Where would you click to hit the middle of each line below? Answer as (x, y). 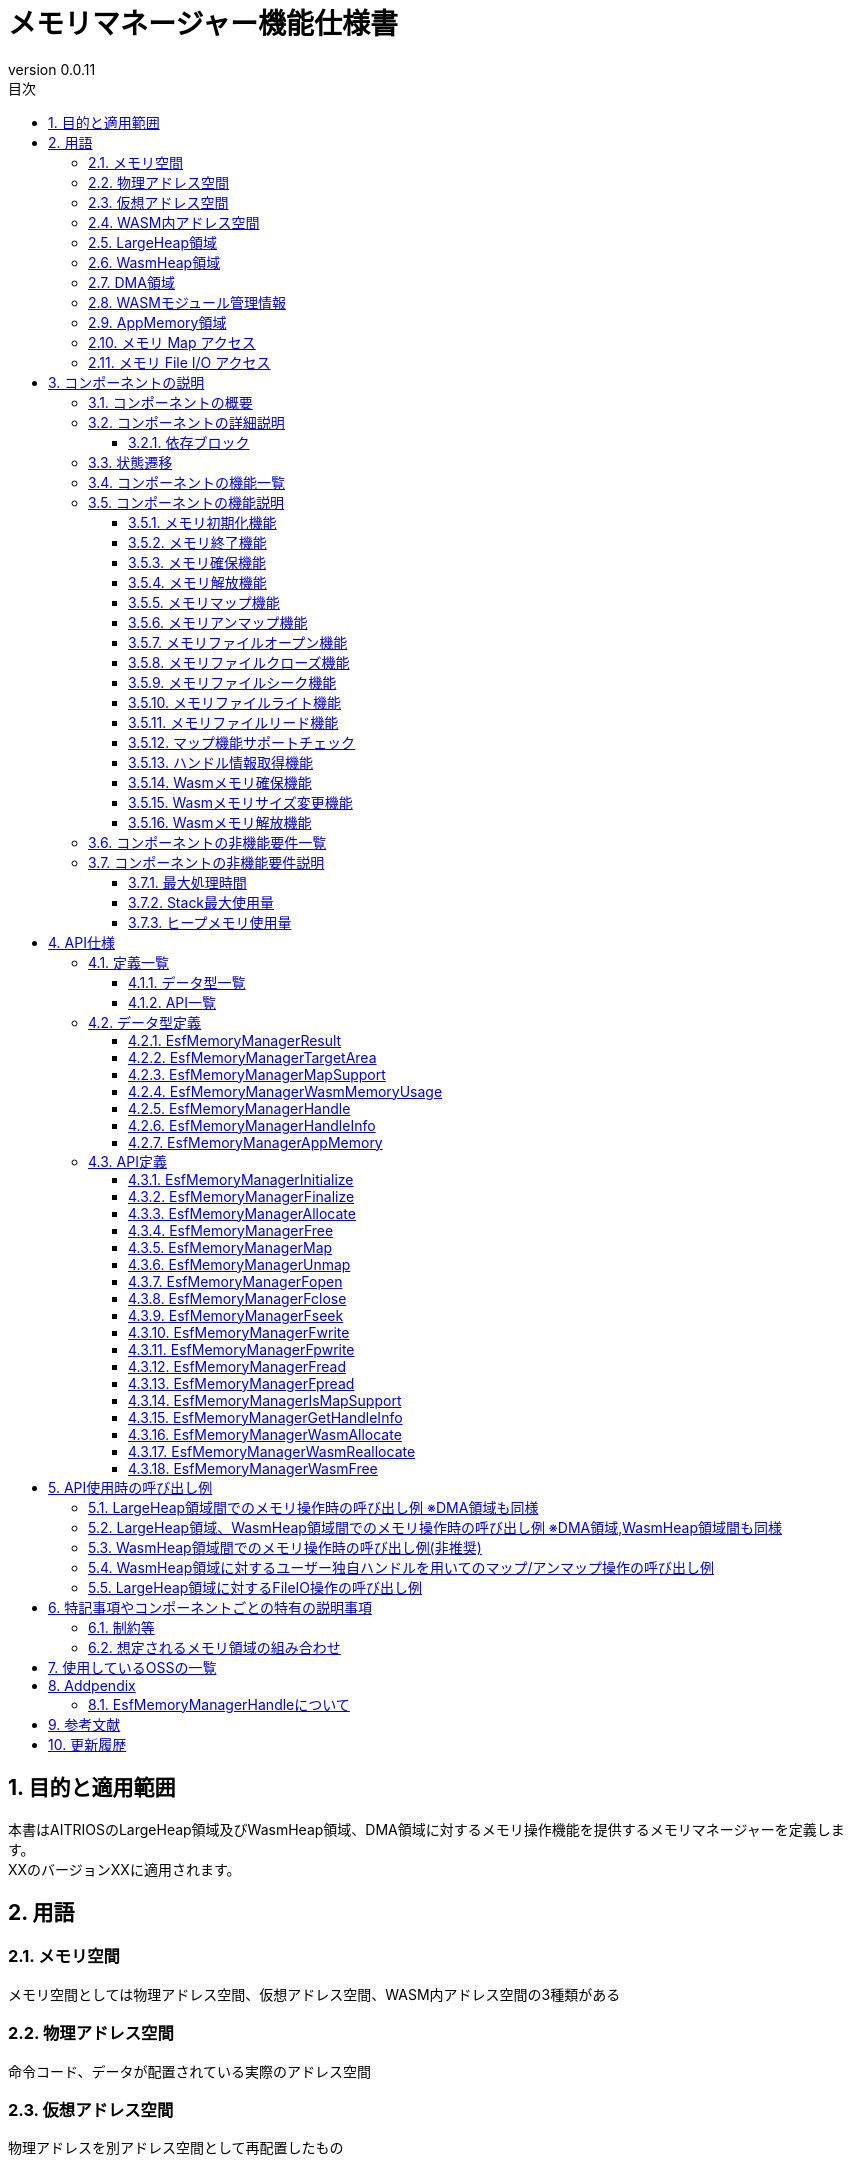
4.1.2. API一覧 (172, 1002)
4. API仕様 (81, 942)
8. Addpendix (92, 1685)
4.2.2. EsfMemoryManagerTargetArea (252, 1057)
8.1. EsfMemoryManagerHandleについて (219, 1704)
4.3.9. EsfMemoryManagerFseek (236, 1315)
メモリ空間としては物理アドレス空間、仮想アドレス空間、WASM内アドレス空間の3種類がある (314, 1994)
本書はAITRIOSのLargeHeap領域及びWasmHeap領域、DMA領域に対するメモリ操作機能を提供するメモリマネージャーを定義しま (426, 1829)
